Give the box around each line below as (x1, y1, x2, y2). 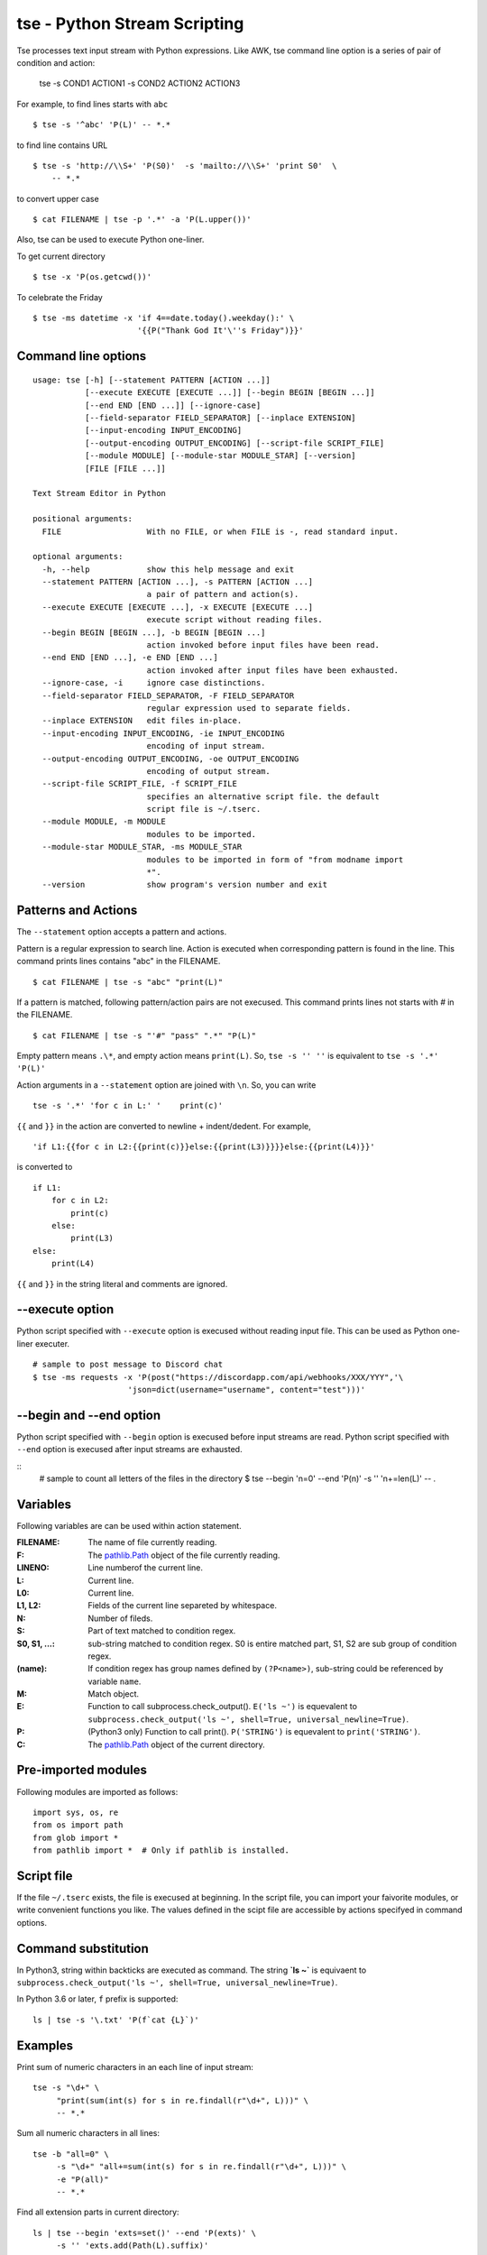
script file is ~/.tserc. (146, 804, 262, 815)
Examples (16, 2038, 74, 2053)
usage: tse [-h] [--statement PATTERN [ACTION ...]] (32, 374, 271, 385)
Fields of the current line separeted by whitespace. (87, 1600, 277, 1611)
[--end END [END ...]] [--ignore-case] (84, 400, 262, 410)
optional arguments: (32, 551, 124, 562)
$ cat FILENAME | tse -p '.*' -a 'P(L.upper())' (32, 215, 252, 225)
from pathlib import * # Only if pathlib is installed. (32, 1845, 290, 1855)
